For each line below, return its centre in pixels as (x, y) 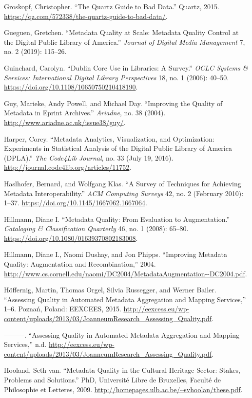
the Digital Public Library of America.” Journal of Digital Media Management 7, (125, 42)
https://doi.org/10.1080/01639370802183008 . (71, 238)
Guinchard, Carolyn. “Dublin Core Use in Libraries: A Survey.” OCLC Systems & (126, 67)
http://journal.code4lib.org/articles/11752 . (68, 167)
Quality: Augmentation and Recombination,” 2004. (80, 264)
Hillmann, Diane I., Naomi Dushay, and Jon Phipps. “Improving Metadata (116, 254)
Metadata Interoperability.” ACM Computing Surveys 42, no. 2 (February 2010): (124, 193)
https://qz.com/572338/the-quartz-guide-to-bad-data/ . (86, 16)
